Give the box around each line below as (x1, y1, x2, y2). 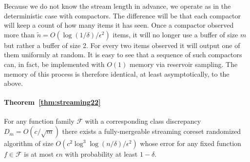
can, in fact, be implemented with (4, 59, 105, 69)
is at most (24, 149, 54, 159)
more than (4, 29, 35, 39)
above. (4, 78, 23, 88)
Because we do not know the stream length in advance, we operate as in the (4, 1, 231, 11)
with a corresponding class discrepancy (85, 115, 201, 126)
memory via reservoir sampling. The (129, 59, 238, 69)
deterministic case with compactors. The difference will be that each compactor (4, 10, 241, 20)
